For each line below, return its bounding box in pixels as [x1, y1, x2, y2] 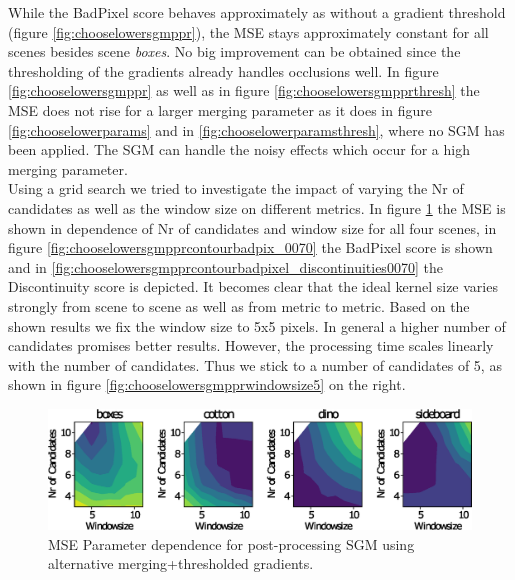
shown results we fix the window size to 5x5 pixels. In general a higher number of [8, 315, 506, 336]
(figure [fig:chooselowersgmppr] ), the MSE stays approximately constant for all [8, 21, 489, 42]
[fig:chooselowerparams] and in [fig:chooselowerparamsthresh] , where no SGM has [8, 119, 505, 140]
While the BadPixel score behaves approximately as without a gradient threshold [8, 2, 506, 22]
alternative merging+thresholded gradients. [48, 553, 314, 574]
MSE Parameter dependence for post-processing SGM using [48, 533, 415, 554]
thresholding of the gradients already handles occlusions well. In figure [8, 60, 439, 81]
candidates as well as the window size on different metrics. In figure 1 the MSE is [8, 197, 506, 218]
